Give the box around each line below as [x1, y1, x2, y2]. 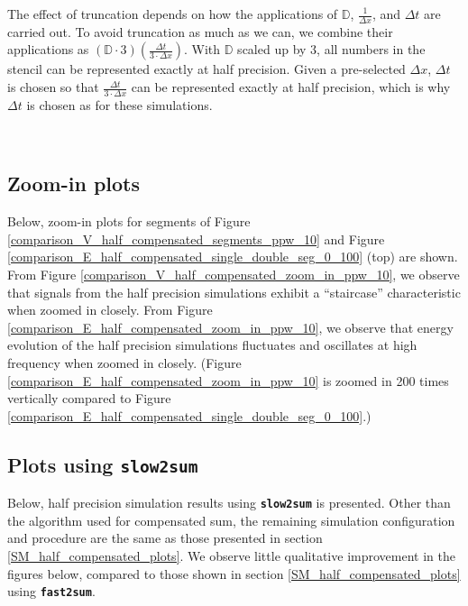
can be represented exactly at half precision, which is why [131, 78, 451, 96]
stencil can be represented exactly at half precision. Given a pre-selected [7, 60, 406, 78]
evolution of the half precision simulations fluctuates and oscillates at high [7, 335, 418, 354]
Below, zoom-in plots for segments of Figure [7, 212, 251, 231]
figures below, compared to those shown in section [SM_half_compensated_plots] [7, 564, 461, 583]
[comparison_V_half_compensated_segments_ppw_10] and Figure [7, 229, 385, 248]
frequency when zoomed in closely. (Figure [7, 353, 242, 372]
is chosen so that [7, 78, 99, 96]
